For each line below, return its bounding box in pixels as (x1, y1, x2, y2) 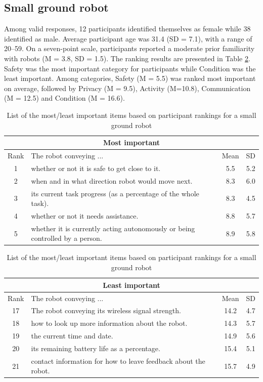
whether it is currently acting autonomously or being (31, 223, 195, 233)
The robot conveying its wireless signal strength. (31, 305, 181, 316)
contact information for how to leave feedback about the (31, 355, 205, 366)
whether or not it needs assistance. (31, 210, 139, 221)
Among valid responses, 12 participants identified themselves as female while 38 (4, 23, 251, 34)
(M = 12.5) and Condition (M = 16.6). (4, 93, 125, 103)
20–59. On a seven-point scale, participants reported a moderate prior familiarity (4, 43, 255, 54)
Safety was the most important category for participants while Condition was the (4, 63, 256, 73)
